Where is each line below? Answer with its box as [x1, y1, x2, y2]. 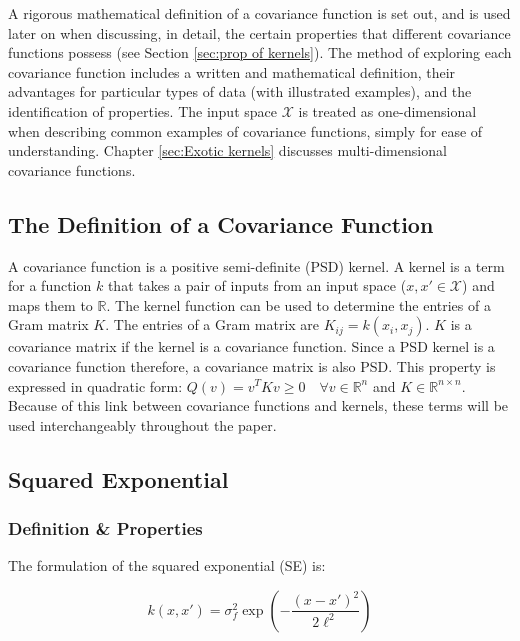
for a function [8, 275, 92, 296]
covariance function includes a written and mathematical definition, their [8, 61, 456, 82]
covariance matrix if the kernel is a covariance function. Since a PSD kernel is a [8, 336, 495, 357]
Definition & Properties [8, 516, 203, 540]
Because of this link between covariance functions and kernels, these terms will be [8, 395, 509, 416]
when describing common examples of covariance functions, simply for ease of [8, 120, 483, 141]
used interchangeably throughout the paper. [8, 414, 277, 435]
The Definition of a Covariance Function [8, 208, 434, 239]
